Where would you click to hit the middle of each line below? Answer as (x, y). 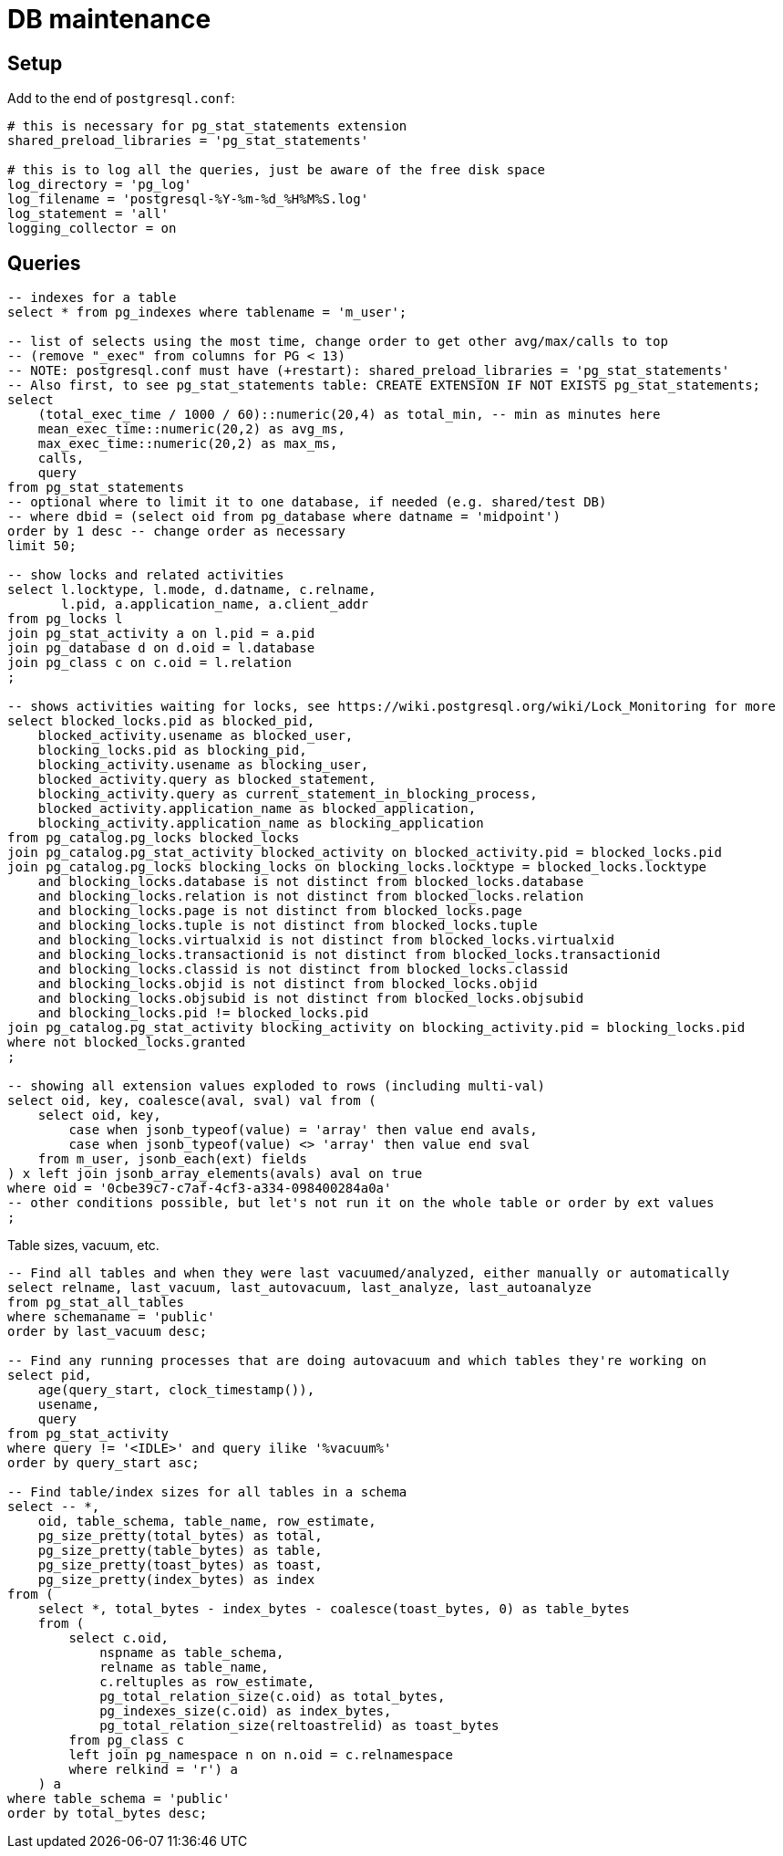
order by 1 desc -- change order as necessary (176, 532)
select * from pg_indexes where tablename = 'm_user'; (207, 313)
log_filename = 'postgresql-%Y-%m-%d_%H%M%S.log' (188, 199)
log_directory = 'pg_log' (100, 185)
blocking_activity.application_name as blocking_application (261, 824)
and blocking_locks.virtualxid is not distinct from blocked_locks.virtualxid (326, 940)
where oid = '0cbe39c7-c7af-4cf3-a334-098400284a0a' (200, 1189)
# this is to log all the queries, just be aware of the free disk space (277, 170)
